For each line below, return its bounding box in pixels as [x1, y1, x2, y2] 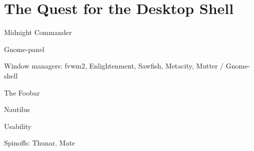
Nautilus [4, 104, 30, 114]
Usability [4, 120, 31, 131]
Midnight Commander [4, 27, 72, 37]
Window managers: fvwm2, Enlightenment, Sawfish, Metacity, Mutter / [4, 60, 224, 71]
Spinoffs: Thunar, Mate [4, 137, 75, 148]
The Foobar [4, 87, 40, 97]
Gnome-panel [4, 43, 44, 54]
